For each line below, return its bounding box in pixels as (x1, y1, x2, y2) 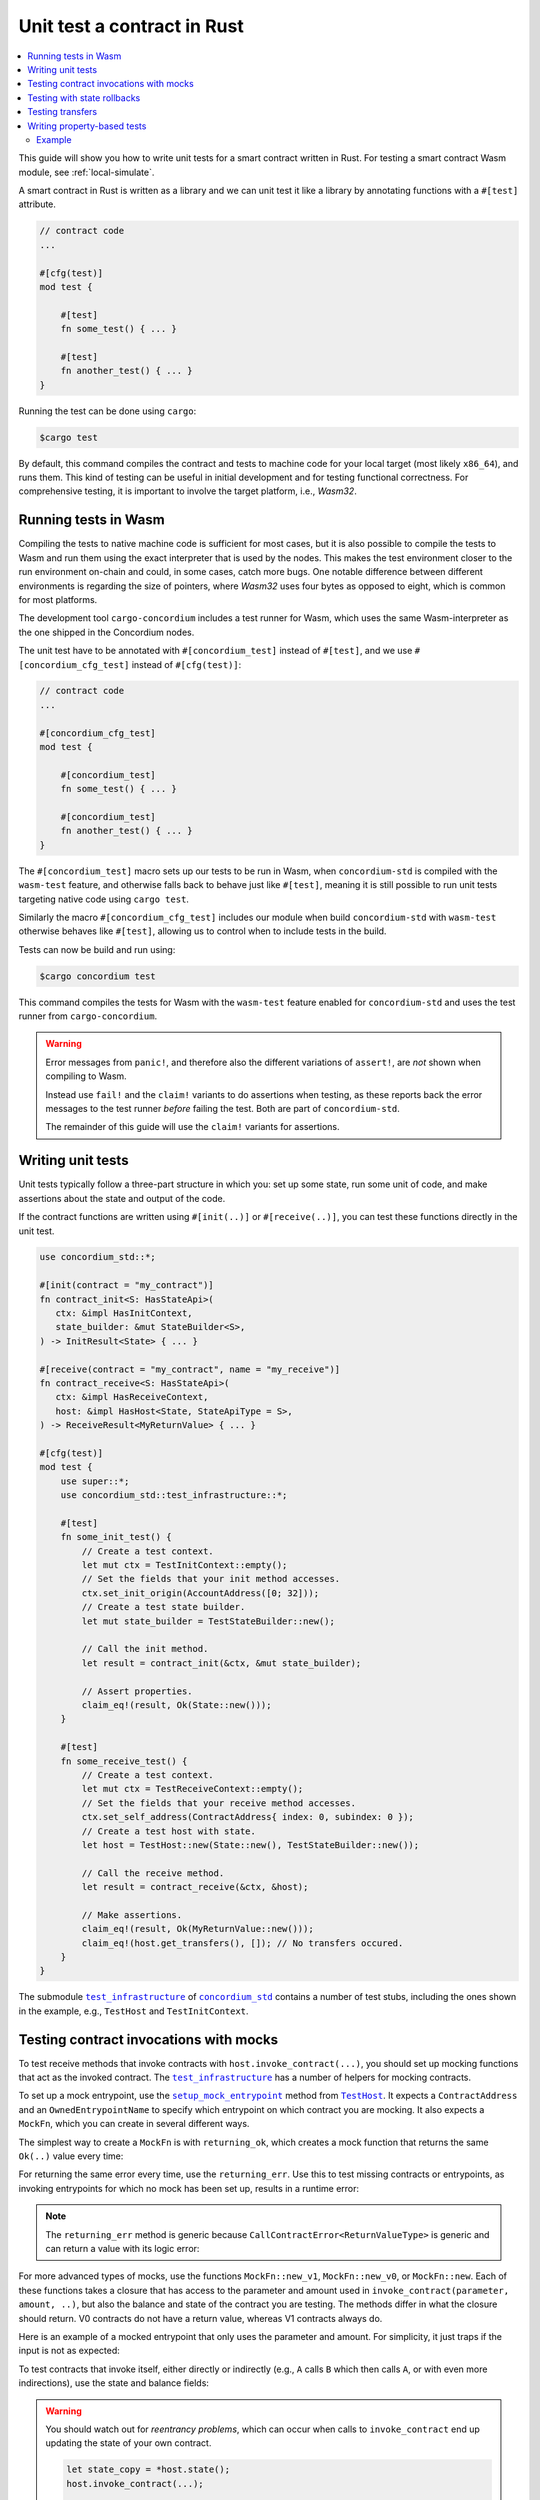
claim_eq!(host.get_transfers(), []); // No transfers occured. (81, 1937, 404, 1949)
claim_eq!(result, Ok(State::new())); (81, 1699, 272, 1710)
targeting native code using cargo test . (18, 893, 190, 905)
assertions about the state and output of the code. (18, 1192, 226, 1204)
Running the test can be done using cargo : (18, 405, 197, 417)
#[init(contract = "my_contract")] (39, 1280, 214, 1291)
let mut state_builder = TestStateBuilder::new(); (81, 1615, 335, 1627)
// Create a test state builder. (81, 1601, 246, 1613)
